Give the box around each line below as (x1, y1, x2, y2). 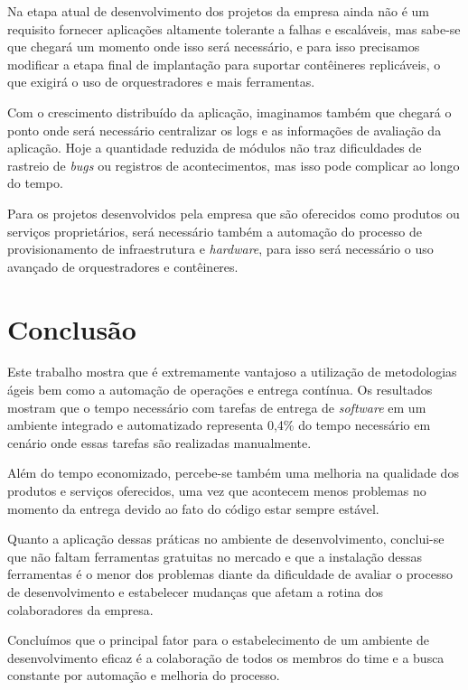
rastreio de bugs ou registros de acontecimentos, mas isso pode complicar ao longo (7, 155, 460, 174)
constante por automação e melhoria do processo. (7, 666, 280, 685)
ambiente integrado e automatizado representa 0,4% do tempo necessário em (7, 415, 431, 434)
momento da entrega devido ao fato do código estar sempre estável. (7, 499, 379, 517)
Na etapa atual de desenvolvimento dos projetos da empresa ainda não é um (7, 2, 430, 20)
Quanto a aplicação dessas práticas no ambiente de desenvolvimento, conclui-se (7, 529, 445, 548)
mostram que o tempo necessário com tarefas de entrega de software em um (7, 397, 426, 416)
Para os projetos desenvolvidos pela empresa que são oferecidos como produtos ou (7, 203, 460, 222)
